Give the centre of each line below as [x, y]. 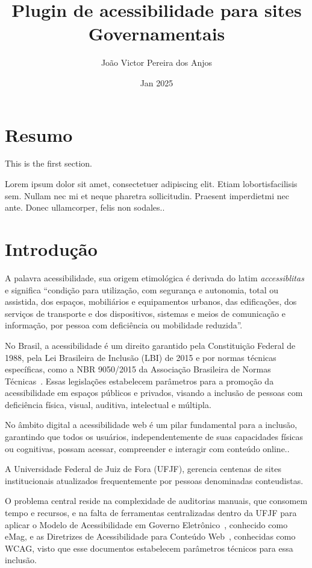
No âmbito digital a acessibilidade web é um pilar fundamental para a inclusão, [151, 425]
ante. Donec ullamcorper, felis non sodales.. [85, 207]
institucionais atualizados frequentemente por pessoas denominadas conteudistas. [154, 480]
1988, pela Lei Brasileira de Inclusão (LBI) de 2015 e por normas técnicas [141, 357]
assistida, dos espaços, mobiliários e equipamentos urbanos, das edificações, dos [151, 302]
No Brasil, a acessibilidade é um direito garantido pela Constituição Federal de [150, 345]
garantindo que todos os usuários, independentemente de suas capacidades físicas [154, 437]
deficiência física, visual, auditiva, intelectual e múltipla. [108, 404]
